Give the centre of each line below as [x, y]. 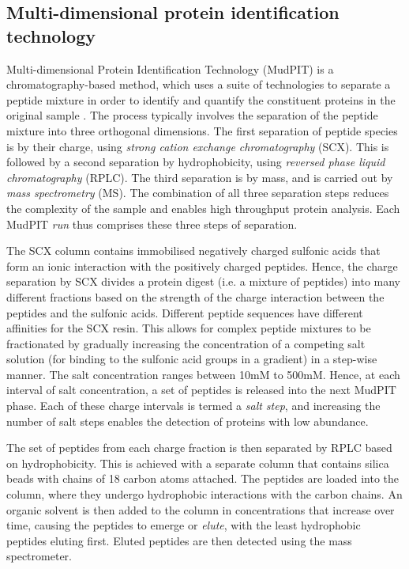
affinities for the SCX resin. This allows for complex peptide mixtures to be [189, 328]
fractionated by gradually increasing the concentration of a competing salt [186, 343]
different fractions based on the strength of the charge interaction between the [195, 296]
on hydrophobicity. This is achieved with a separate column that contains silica [198, 463]
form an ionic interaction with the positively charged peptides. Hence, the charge [202, 266]
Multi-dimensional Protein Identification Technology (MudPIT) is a [170, 68]
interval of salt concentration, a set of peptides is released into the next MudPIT [201, 390]
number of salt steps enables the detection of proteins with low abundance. [188, 421]
